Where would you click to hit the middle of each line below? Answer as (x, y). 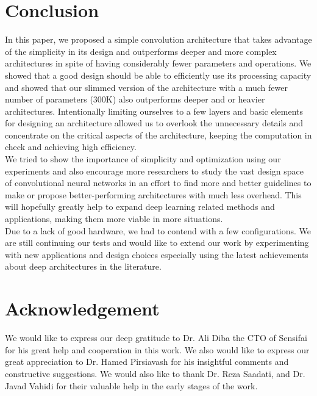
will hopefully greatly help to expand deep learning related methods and (140, 207)
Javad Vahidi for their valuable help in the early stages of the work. (131, 385)
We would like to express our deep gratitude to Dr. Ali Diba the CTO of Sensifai (156, 338)
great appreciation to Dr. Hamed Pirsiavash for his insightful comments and (147, 362)
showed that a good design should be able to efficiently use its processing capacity (158, 75)
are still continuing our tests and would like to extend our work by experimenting (157, 243)
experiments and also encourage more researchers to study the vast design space (154, 171)
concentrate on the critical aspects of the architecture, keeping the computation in (158, 135)
